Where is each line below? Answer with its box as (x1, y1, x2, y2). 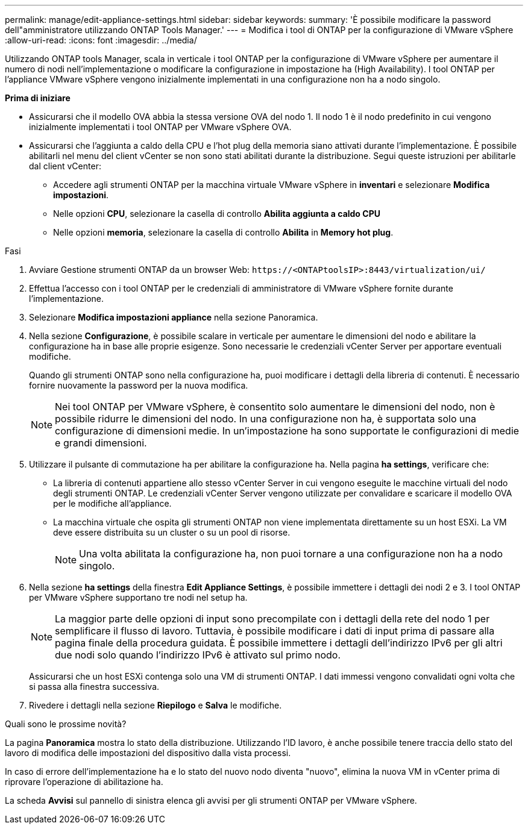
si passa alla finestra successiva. (29, 681, 160, 692)
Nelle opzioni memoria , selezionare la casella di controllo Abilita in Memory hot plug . (53, 227, 394, 237)
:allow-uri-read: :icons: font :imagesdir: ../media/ (5, 35, 197, 45)
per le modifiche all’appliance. (53, 498, 172, 508)
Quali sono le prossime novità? (5, 719, 127, 729)
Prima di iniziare (5, 93, 71, 103)
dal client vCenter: (29, 161, 101, 171)
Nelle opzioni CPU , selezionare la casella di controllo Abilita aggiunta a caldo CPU (53, 208, 380, 219)
